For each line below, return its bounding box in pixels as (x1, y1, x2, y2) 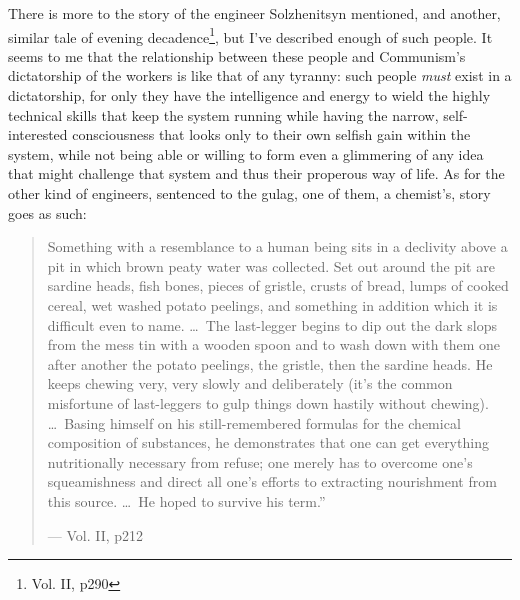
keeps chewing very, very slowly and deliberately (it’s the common (47, 373, 453, 394)
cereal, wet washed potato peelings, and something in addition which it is (47, 294, 498, 315)
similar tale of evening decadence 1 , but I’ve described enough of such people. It (8, 23, 493, 47)
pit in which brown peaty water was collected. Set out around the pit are (47, 255, 495, 276)
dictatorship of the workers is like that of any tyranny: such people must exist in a (8, 65, 512, 86)
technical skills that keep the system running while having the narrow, (8, 104, 439, 125)
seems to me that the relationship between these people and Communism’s (8, 45, 466, 66)
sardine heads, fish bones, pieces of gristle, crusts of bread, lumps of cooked (47, 275, 509, 296)
